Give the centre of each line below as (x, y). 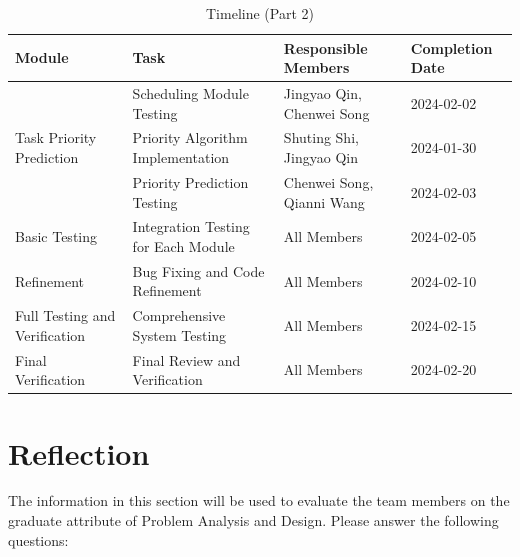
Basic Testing (56, 236)
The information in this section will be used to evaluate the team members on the (259, 500)
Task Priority (56, 137)
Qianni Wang (324, 201)
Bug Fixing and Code (198, 270)
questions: (38, 539)
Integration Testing (191, 226)
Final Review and (186, 359)
